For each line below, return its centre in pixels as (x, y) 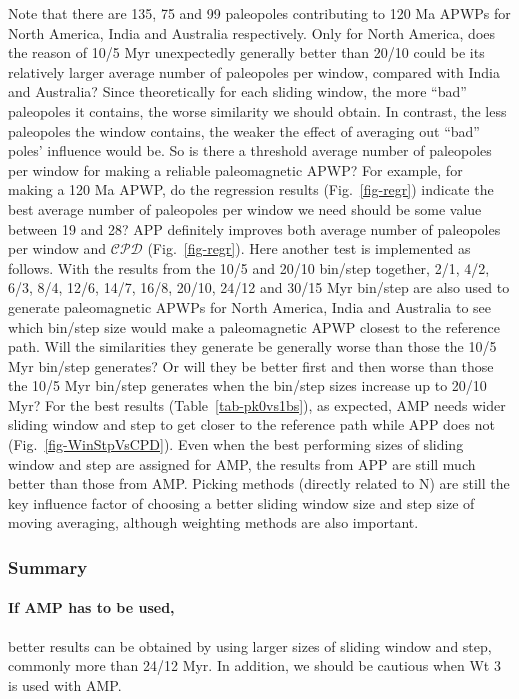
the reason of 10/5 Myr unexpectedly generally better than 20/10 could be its (246, 52)
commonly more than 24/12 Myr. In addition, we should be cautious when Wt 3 (254, 665)
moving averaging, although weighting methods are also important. (213, 522)
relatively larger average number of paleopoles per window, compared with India (254, 71)
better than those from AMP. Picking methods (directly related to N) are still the (259, 483)
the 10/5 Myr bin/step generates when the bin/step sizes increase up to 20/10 (247, 385)
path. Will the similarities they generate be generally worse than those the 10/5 (252, 346)
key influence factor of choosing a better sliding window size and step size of (241, 502)
